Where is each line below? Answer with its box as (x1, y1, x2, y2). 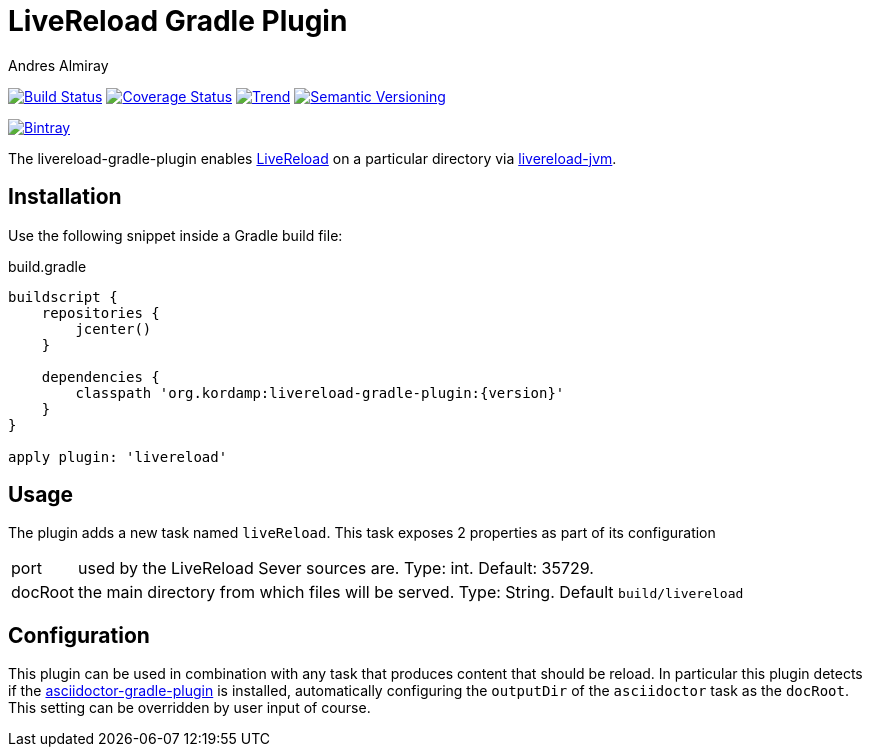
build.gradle (8, 257, 87, 275)
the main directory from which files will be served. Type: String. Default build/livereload (78, 582, 744, 603)
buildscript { (8, 288, 118, 305)
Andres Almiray (8, 56, 109, 74)
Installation (8, 184, 122, 210)
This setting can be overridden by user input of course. (8, 699, 371, 717)
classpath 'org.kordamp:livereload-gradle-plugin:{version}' (75, 384, 565, 401)
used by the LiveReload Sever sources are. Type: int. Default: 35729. (78, 558, 594, 579)
